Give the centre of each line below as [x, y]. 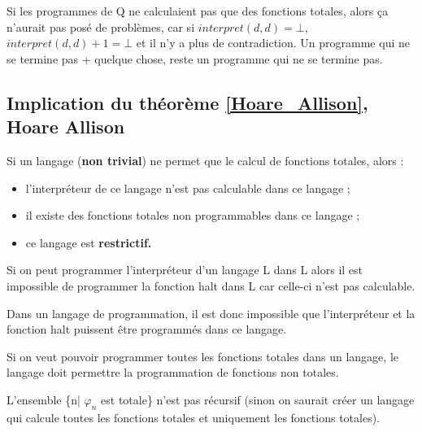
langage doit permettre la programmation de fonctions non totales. [173, 372]
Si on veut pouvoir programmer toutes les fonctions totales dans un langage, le [202, 356]
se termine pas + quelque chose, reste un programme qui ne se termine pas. [195, 58]
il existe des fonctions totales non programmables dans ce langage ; [193, 215]
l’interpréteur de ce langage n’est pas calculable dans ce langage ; [188, 188]
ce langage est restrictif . [89, 242]
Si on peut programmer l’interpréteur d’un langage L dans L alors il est [185, 270]
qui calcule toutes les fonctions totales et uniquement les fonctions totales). [194, 417]
